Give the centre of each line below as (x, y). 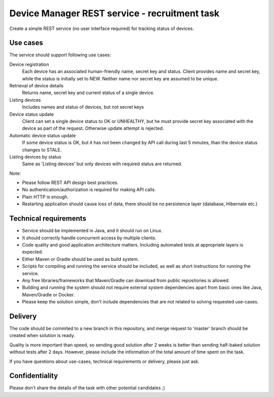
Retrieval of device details (36, 86)
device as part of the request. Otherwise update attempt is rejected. (93, 128)
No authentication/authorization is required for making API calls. (89, 190)
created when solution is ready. (42, 335)
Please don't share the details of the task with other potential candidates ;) (87, 388)
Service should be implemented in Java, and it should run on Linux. (92, 231)
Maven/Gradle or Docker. (48, 294)
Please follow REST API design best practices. (70, 182)
